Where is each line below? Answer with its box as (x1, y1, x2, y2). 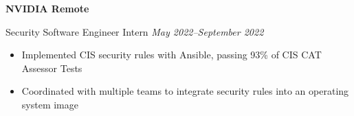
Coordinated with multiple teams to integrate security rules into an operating (21, 84, 349, 98)
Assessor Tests (21, 60, 82, 75)
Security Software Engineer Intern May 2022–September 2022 (5, 24, 264, 38)
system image (21, 97, 78, 111)
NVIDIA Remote (5, 1, 89, 15)
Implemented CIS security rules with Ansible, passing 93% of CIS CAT (21, 47, 322, 62)
